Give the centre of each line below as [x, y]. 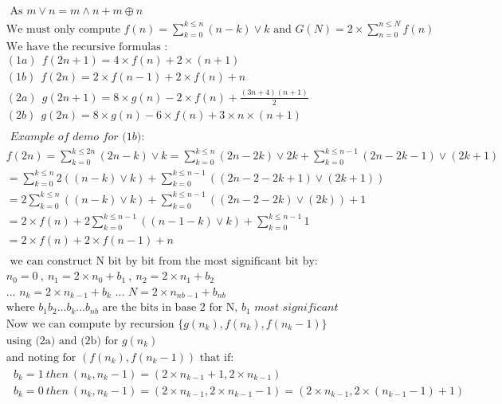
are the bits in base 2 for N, [170, 308]
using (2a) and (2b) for [62, 341]
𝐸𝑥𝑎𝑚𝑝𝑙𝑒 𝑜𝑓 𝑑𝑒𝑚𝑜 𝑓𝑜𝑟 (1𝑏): [77, 137]
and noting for [41, 357]
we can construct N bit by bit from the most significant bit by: [164, 262]
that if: [217, 357]
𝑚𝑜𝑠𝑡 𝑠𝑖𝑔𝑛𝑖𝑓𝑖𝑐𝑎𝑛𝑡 [296, 308]
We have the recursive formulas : [87, 47]
